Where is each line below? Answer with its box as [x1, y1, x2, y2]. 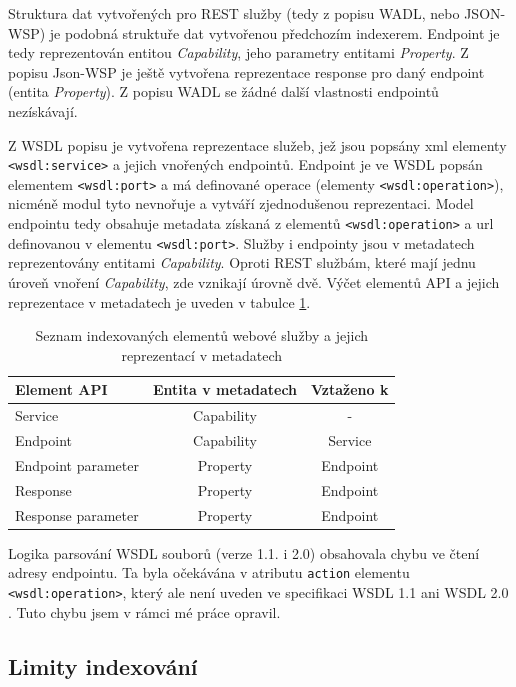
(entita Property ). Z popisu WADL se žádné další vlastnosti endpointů [8, 81, 439, 102]
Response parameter [15, 504, 139, 525]
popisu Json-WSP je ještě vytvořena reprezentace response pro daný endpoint [8, 61, 485, 82]
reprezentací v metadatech [121, 344, 283, 365]
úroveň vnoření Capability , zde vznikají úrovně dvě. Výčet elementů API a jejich [8, 271, 500, 292]
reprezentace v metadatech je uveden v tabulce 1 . [8, 291, 311, 312]
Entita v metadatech [152, 379, 298, 400]
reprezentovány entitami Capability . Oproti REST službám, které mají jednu [8, 252, 476, 273]
